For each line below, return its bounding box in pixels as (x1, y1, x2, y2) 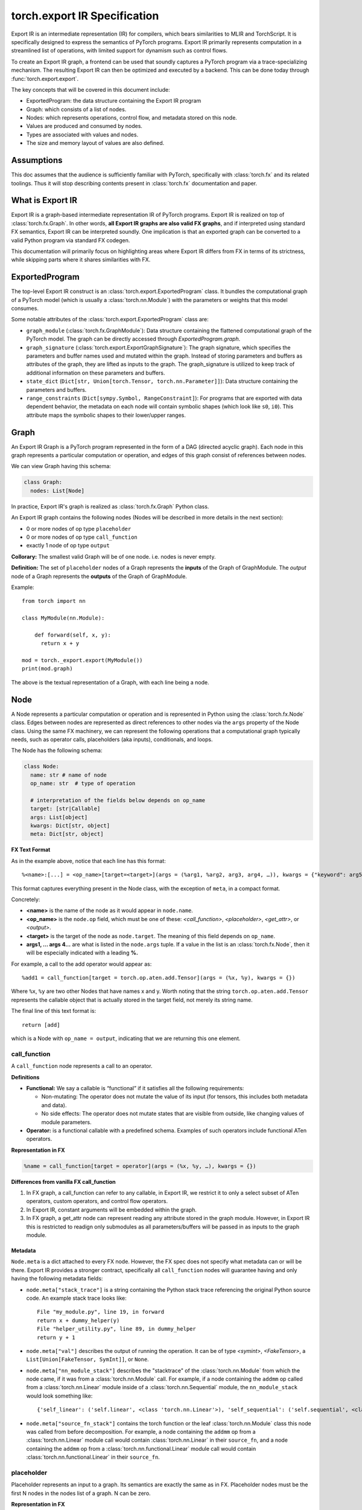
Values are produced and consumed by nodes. (26, 123, 143, 130)
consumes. (11, 305, 39, 312)
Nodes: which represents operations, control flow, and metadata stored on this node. (26, 114, 238, 121)
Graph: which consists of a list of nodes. (26, 106, 127, 113)
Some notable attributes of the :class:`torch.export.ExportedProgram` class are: (11, 316, 209, 323)
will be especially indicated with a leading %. (26, 949, 138, 957)
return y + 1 (37, 1334, 75, 1341)
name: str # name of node (30, 771, 107, 779)
